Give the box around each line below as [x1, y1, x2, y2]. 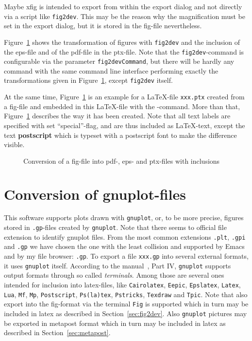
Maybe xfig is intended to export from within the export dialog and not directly [4, 1, 242, 11]
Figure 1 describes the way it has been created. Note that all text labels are [4, 111, 231, 121]
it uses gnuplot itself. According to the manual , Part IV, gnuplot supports [4, 260, 231, 270]
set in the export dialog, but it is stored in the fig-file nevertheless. [4, 20, 202, 31]
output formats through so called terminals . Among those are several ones [4, 270, 224, 280]
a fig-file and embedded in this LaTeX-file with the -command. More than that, [4, 101, 240, 111]
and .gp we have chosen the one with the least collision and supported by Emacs [4, 241, 245, 251]
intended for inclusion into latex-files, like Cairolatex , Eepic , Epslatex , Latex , [4, 279, 241, 289]
